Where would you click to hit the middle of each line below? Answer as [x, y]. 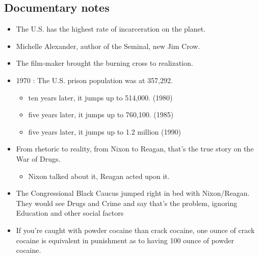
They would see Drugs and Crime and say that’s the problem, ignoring [127, 203]
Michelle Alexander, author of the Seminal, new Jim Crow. [108, 46]
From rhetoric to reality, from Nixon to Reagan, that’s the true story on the [135, 149]
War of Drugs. [38, 158]
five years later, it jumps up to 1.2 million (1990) [105, 131]
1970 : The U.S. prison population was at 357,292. [94, 80]
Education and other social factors [70, 213]
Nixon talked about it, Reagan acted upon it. [99, 176]
